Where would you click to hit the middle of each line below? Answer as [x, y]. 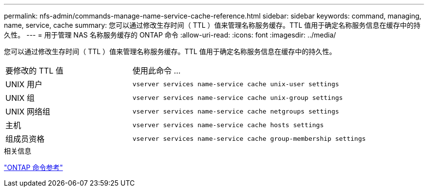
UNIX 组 [20, 98]
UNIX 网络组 [28, 112]
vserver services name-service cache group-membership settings [249, 138]
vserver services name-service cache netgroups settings [236, 111]
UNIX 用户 [24, 84]
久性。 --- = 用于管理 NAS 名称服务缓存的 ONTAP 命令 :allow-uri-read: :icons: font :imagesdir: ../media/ [170, 35]
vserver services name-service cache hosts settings [228, 125]
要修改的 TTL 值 [34, 71]
